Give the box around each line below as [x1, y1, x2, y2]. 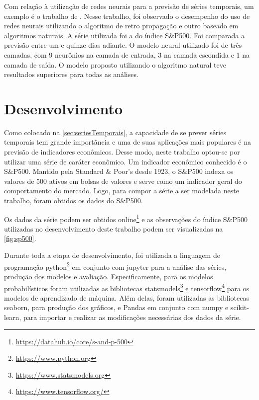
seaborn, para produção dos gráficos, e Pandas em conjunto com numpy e [4, 302, 229, 313]
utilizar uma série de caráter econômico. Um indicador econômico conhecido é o [4, 156, 247, 166]
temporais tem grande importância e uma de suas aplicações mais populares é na [4, 137, 252, 147]
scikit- [230, 302, 249, 313]
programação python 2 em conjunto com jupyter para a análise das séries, [4, 260, 227, 272]
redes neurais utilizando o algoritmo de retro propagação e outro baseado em [4, 20, 239, 31]
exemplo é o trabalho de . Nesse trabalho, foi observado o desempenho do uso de [4, 10, 250, 21]
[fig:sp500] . [4, 233, 36, 243]
